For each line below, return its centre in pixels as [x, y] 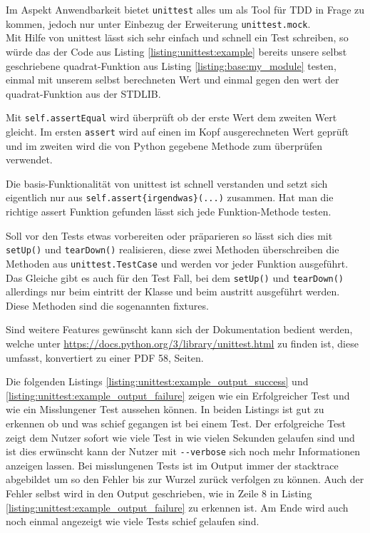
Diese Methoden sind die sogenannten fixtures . [107, 305]
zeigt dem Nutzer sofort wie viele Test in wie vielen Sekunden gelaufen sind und [180, 437]
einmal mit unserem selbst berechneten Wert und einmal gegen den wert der [173, 80]
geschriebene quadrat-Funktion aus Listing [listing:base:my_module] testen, [171, 65]
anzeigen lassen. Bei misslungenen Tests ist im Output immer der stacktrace [172, 465]
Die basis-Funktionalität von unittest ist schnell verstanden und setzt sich [167, 183]
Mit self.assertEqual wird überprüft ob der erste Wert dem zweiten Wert [171, 117]
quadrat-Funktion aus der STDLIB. [83, 93]
